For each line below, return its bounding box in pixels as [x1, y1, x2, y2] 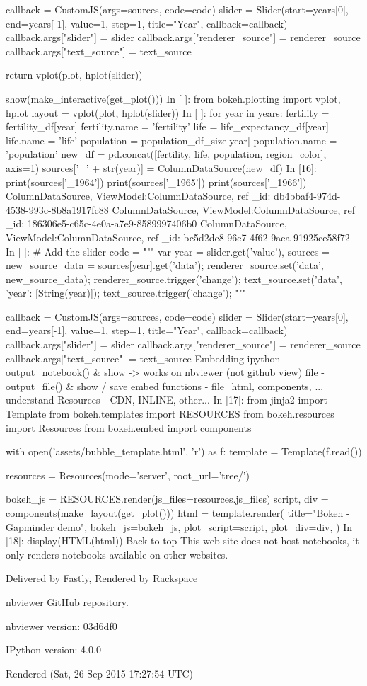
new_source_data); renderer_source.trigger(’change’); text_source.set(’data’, [6, 271, 342, 286]
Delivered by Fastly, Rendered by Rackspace [6, 571, 198, 585]
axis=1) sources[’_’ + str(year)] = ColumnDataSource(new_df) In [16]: [6, 160, 317, 175]
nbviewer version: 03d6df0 [6, 618, 117, 633]
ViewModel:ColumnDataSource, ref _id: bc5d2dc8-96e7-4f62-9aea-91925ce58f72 [6, 229, 350, 244]
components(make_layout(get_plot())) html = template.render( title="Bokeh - [6, 505, 350, 520]
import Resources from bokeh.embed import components [6, 420, 252, 435]
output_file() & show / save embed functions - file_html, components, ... [6, 378, 324, 393]
